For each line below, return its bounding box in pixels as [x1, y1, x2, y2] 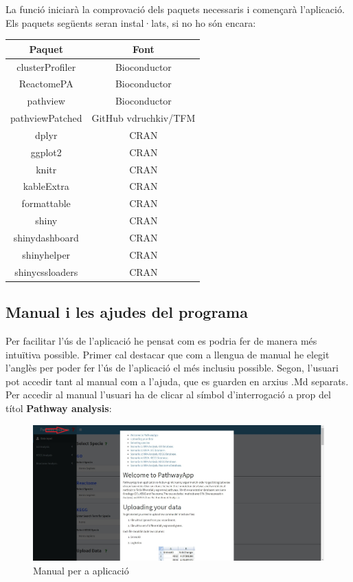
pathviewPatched [10, 111, 82, 125]
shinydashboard [13, 230, 79, 244]
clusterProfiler [16, 59, 76, 74]
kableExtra [23, 179, 69, 193]
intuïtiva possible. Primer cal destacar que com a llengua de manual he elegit [5, 347, 330, 361]
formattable [21, 196, 71, 211]
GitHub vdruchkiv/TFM [91, 111, 196, 125]
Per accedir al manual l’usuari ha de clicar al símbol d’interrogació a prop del [5, 387, 331, 402]
